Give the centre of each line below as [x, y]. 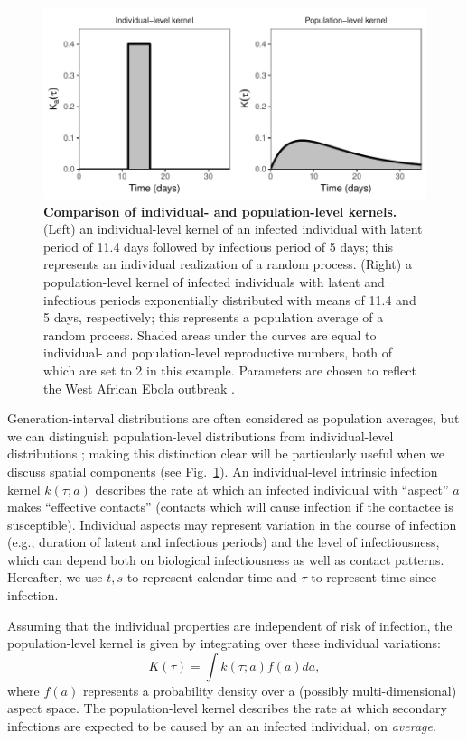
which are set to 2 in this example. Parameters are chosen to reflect [230, 370]
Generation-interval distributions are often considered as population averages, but [233, 418]
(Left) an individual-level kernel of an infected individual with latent [233, 229]
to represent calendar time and [212, 577]
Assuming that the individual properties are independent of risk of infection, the [230, 625]
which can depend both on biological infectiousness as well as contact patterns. [226, 559]
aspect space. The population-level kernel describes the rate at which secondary [228, 708]
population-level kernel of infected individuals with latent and [214, 281]
